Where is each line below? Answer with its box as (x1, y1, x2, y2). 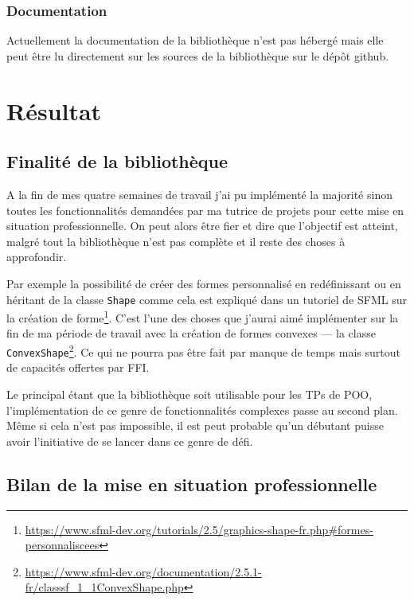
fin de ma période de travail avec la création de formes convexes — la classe (6, 325, 376, 341)
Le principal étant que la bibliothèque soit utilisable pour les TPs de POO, (6, 385, 373, 402)
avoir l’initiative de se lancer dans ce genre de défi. (6, 432, 253, 449)
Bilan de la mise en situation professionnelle (6, 471, 377, 496)
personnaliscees (25, 537, 100, 553)
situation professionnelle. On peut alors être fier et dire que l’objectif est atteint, (6, 217, 398, 234)
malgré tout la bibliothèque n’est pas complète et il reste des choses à (6, 232, 346, 249)
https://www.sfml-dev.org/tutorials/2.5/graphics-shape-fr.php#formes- (25, 521, 373, 537)
